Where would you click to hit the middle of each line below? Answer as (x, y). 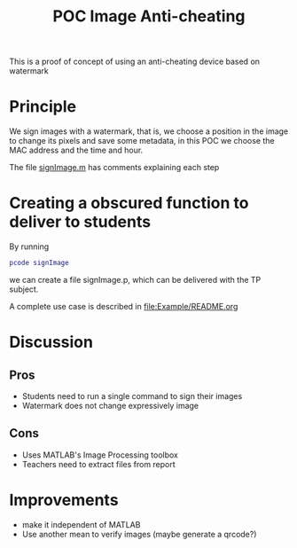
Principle (43, 107)
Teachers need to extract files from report (98, 464)
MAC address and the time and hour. (76, 150)
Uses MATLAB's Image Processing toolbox (100, 455)
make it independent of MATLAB (81, 524)
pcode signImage (39, 263)
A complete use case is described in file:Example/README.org (124, 306)
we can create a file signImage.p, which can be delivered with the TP (135, 279)
